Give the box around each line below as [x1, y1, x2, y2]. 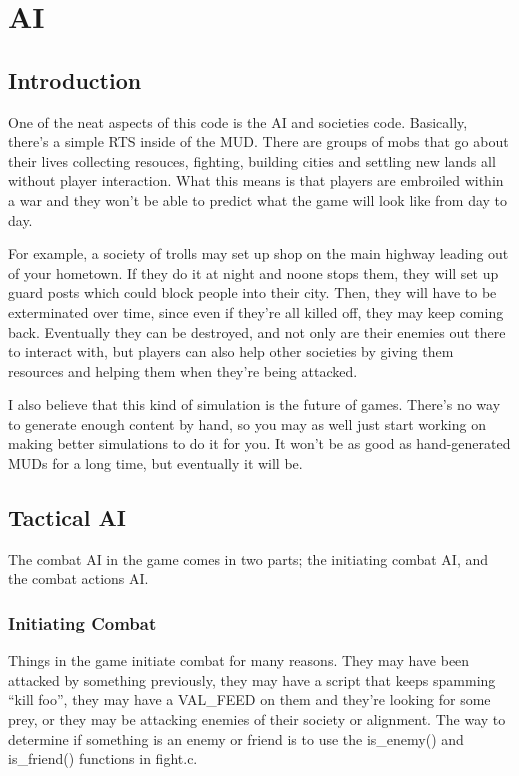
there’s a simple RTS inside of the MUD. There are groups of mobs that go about [8, 131, 509, 152]
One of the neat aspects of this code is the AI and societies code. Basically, [8, 111, 468, 132]
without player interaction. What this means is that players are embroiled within [8, 170, 504, 191]
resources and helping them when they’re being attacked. [8, 360, 358, 381]
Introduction [8, 64, 142, 95]
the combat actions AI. [8, 568, 149, 589]
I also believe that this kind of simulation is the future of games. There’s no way [8, 394, 501, 415]
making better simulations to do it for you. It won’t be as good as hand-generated [8, 433, 511, 454]
